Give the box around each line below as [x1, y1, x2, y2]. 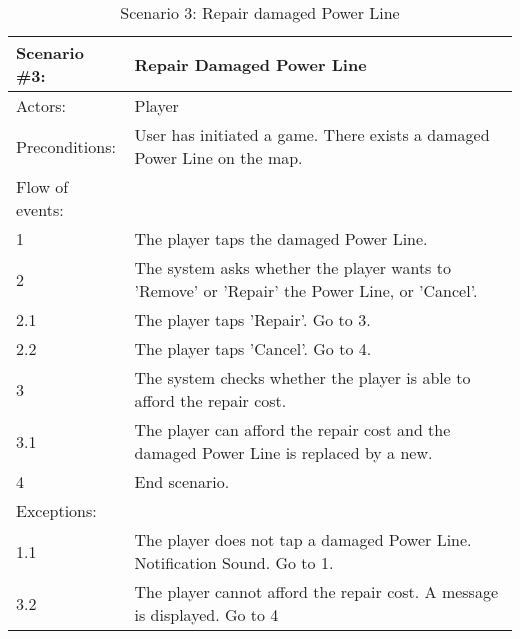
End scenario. [134, 470, 230, 493]
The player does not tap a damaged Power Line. [134, 528, 472, 551]
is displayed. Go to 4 [134, 603, 279, 626]
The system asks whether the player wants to [134, 256, 451, 279]
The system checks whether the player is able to [134, 366, 471, 389]
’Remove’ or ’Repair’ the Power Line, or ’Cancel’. [134, 279, 478, 302]
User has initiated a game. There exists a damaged [134, 123, 490, 146]
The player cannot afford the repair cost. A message [134, 580, 499, 603]
